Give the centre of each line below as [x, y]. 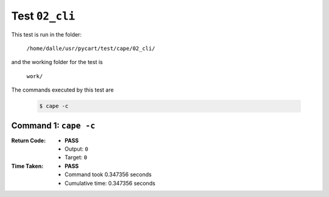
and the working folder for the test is [57, 62]
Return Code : [28, 140]
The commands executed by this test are [62, 90]
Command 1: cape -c [53, 125]
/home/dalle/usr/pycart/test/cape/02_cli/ [91, 48]
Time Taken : [27, 166]
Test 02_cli [43, 16]
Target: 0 [76, 157]
